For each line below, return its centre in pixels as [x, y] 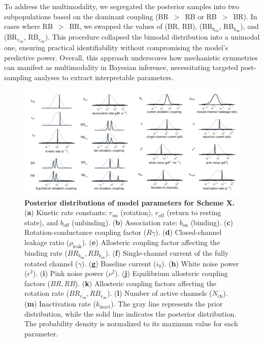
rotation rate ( [47, 293]
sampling [18, 77]
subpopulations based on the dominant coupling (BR [86, 16]
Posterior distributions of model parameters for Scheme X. [130, 202]
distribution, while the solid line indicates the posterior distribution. [130, 313]
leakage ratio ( [47, 242]
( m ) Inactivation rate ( [60, 304]
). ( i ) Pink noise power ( [71, 273]
